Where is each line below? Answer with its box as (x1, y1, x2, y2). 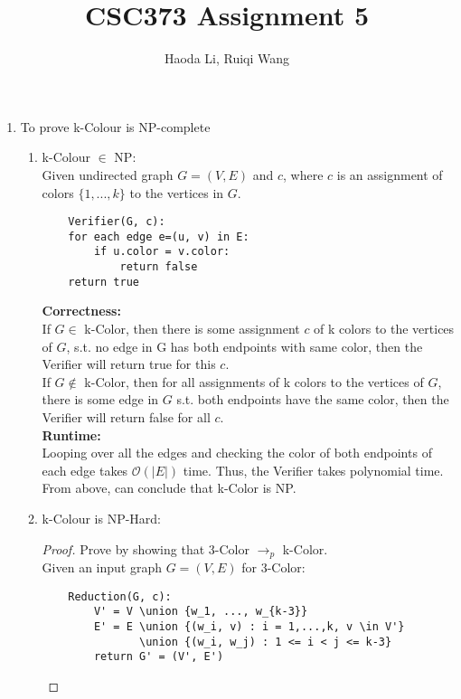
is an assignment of (336, 165, 443, 184)
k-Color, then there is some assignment (84, 318, 300, 337)
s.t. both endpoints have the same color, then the (176, 390, 449, 409)
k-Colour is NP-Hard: (42, 508, 162, 527)
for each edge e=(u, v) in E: (68, 230, 249, 243)
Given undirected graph (42, 165, 174, 184)
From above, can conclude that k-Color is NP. (42, 478, 296, 497)
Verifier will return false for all (42, 407, 211, 426)
